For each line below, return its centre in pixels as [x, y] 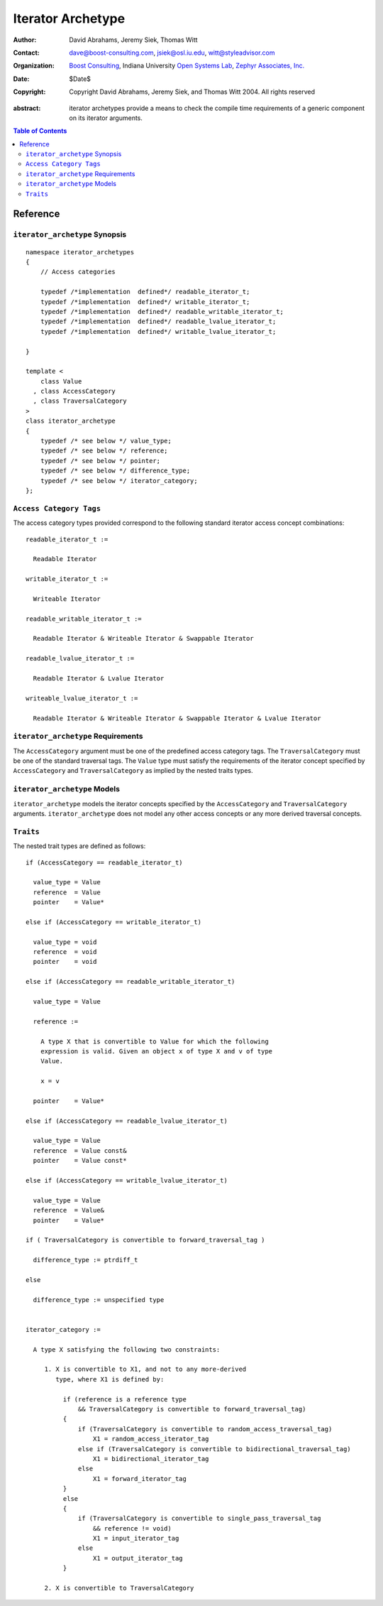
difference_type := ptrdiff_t [85, 1260]
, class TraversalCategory [80, 401]
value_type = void [65, 942]
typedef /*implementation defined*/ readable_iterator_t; [145, 292]
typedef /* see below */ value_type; [106, 441]
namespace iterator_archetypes [80, 252]
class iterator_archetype [71, 421]
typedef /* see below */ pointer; [100, 461]
